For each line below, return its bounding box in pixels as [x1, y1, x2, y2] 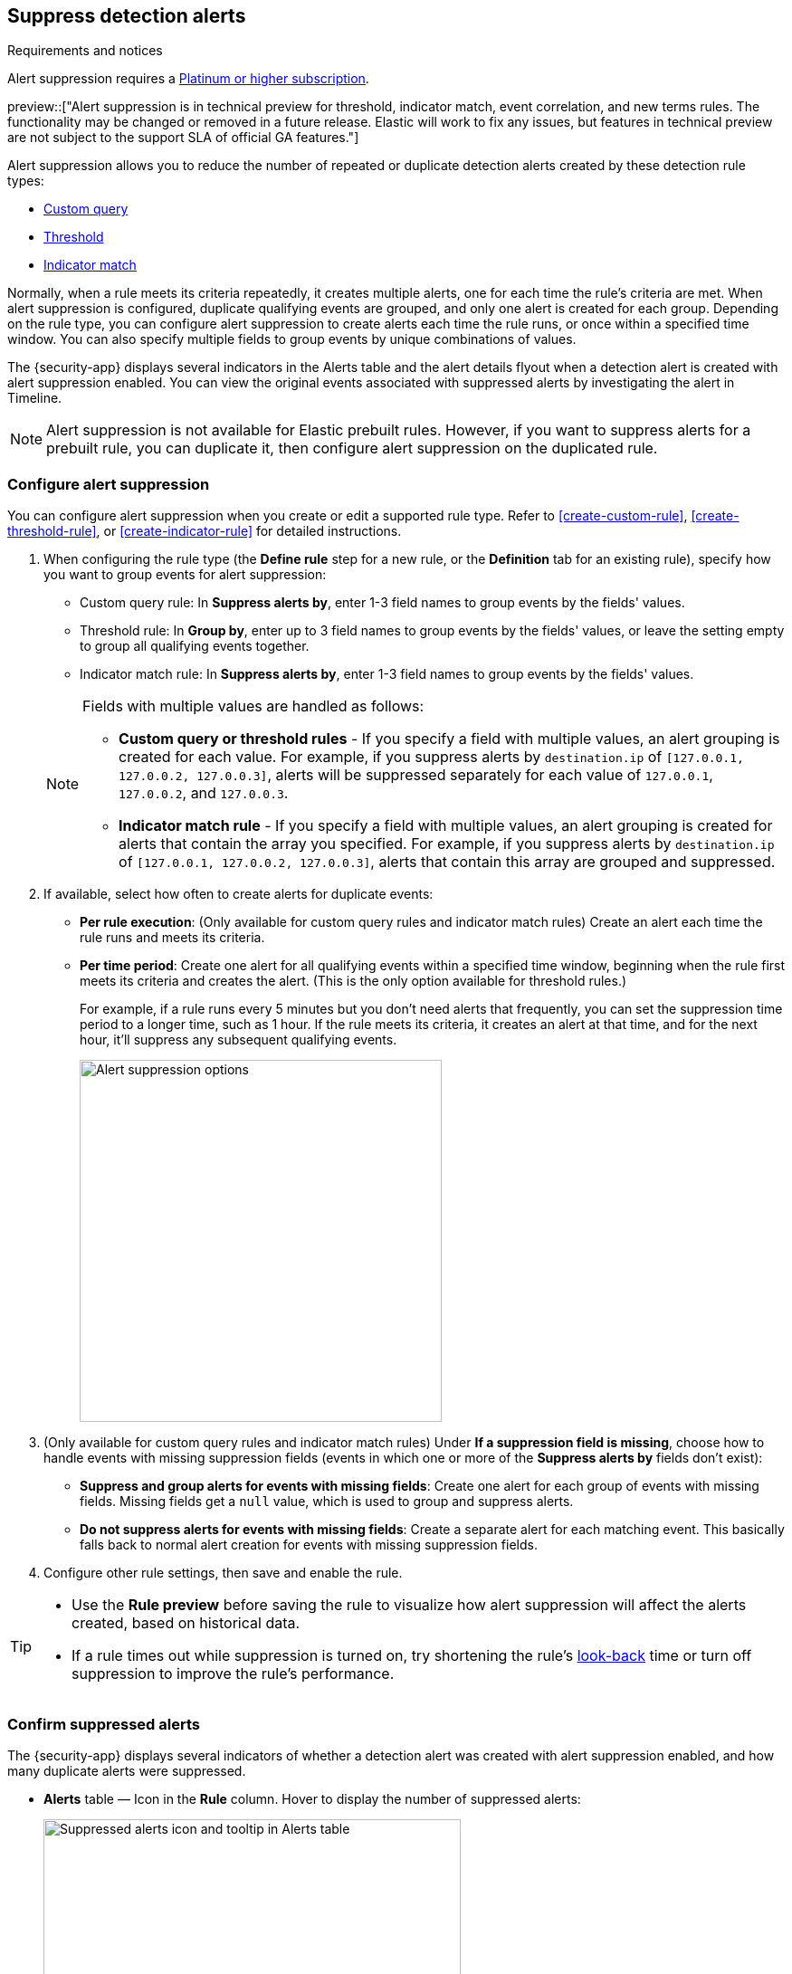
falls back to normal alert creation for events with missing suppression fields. [80, 1537, 538, 1553]
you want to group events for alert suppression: [43, 567, 327, 583]
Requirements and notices [7, 43, 163, 59]
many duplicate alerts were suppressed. [7, 1762, 246, 1779]
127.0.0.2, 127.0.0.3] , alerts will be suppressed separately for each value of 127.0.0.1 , [119, 766, 713, 785]
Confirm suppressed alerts [7, 1714, 200, 1733]
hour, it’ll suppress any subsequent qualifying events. [80, 1032, 397, 1048]
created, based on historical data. [72, 1614, 301, 1633]
